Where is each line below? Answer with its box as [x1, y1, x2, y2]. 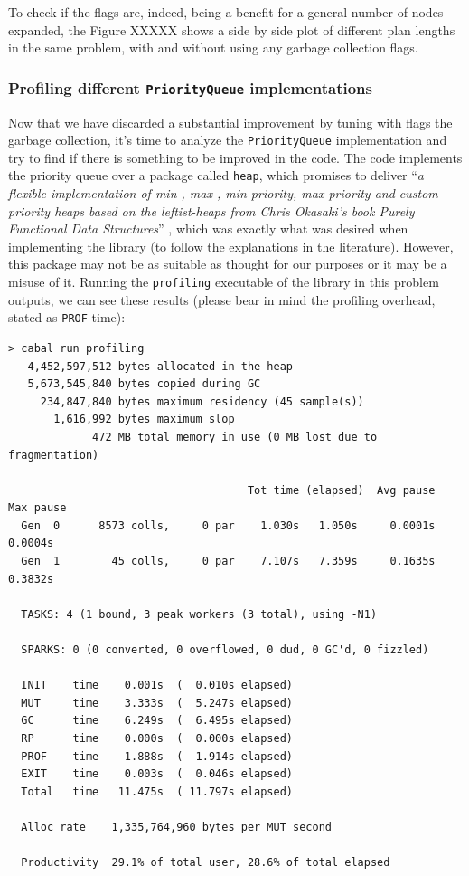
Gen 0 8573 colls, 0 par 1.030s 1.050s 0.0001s [21, 519, 436, 532]
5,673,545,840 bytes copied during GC [27, 377, 261, 391]
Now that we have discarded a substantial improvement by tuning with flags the [8, 112, 453, 131]
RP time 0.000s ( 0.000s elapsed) [21, 732, 293, 745]
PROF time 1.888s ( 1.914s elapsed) [21, 749, 293, 763]
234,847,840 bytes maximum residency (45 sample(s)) [40, 395, 364, 408]
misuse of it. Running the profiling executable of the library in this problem [8, 272, 439, 291]
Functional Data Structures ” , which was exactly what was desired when [8, 219, 408, 238]
